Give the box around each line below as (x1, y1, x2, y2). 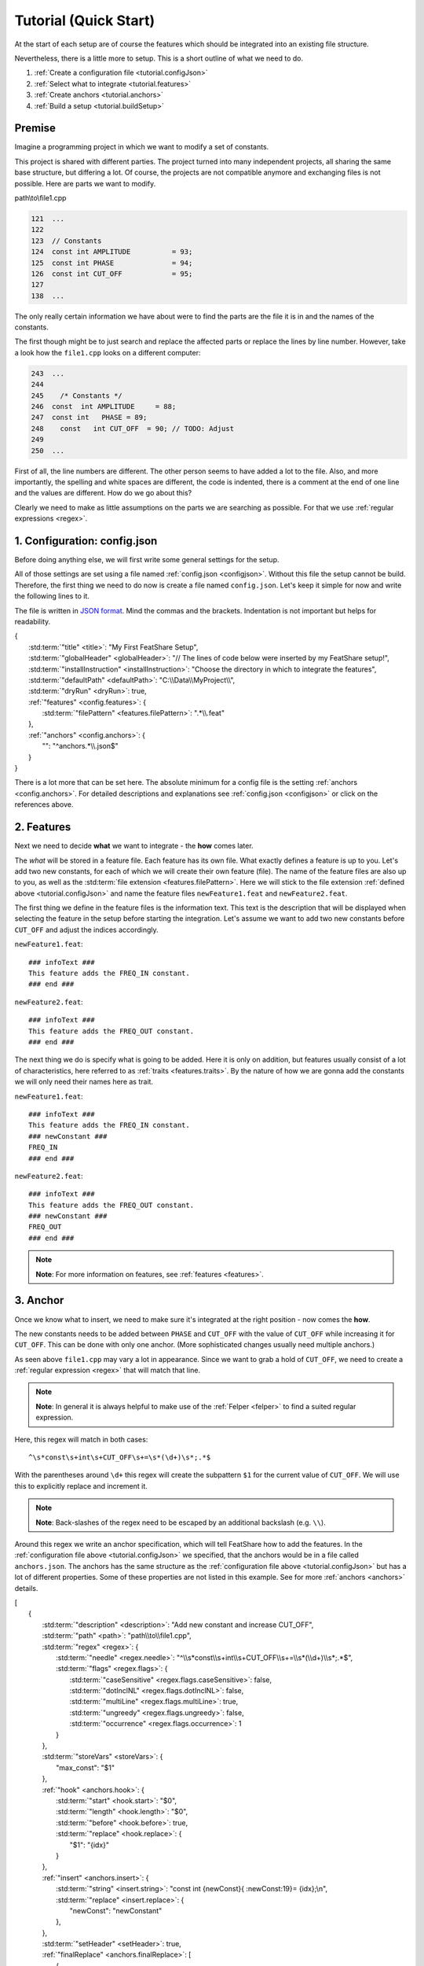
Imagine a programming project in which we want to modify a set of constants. (14, 142, 269, 152)
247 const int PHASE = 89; (31, 413, 148, 422)
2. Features (14, 820, 71, 834)
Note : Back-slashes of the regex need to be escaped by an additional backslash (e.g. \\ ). (35, 1518, 326, 1527)
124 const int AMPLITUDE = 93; (31, 248, 193, 256)
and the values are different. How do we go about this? (14, 488, 192, 498)
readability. (14, 617, 51, 626)
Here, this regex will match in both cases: (14, 1434, 148, 1444)
